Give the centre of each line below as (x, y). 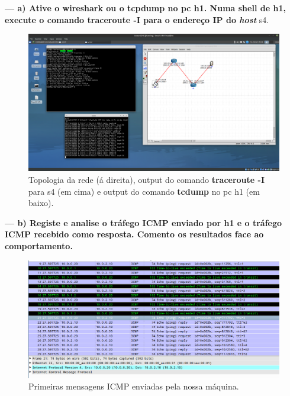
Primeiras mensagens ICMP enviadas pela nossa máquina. (134, 386)
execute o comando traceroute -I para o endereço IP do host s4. (137, 19)
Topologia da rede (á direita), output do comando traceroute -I (147, 180)
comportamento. (39, 246)
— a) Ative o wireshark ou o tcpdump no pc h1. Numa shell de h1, (145, 8)
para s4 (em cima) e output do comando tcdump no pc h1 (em (144, 191)
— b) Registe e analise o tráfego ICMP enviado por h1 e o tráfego (144, 222)
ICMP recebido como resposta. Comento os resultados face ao (134, 234)
